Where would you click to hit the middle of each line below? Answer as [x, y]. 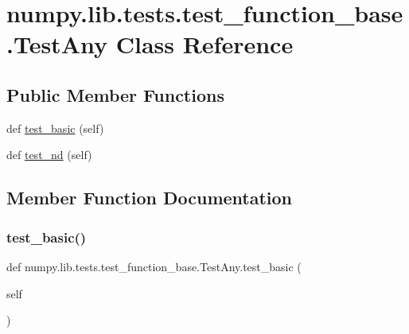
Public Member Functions [115, 94]
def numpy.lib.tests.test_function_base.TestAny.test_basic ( [154, 266]
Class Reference [204, 44]
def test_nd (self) [49, 155]
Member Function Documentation [150, 198]
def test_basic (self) [55, 128]
